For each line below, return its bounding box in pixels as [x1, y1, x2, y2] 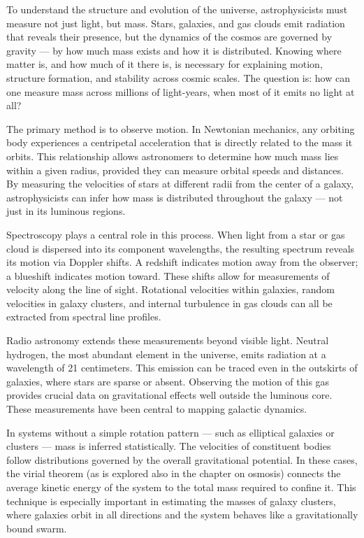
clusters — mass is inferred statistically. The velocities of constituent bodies [6, 439, 331, 453]
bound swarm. [6, 521, 67, 535]
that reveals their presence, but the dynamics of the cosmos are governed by [6, 29, 333, 44]
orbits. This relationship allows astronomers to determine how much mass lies [6, 148, 339, 163]
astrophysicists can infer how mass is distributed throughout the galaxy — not [6, 190, 343, 204]
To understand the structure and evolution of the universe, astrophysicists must [6, 2, 348, 16]
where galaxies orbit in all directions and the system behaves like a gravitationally [6, 507, 358, 522]
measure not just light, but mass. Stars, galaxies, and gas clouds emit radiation [6, 15, 345, 30]
